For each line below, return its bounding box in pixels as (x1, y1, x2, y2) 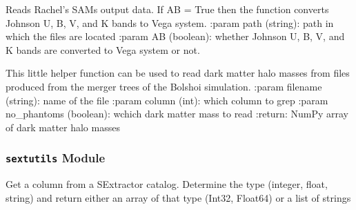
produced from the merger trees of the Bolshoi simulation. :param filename (6, 79, 322, 93)
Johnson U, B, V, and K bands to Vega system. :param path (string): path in (6, 15, 334, 30)
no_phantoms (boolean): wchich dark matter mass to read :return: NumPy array (6, 106, 348, 121)
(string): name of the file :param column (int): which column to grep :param (6, 93, 328, 107)
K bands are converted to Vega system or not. (6, 42, 200, 57)
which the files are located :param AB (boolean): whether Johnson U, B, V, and (6, 29, 345, 44)
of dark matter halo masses (6, 120, 120, 134)
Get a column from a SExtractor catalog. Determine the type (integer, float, (6, 177, 328, 191)
